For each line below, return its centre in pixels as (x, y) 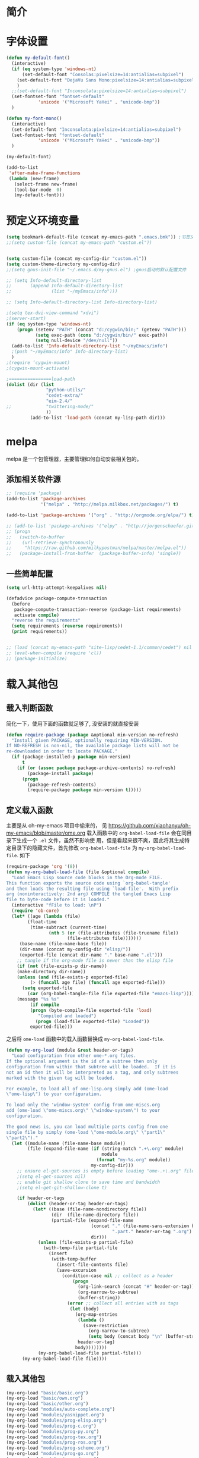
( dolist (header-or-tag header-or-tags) (78, 1204)
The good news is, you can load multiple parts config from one (87, 1127)
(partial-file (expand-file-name (92, 1220)
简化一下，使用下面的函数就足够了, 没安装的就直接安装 (73, 723)
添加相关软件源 (33, 479)
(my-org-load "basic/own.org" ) (45, 1399)
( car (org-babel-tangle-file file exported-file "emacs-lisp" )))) (111, 994)
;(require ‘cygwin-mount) (38, 363)
